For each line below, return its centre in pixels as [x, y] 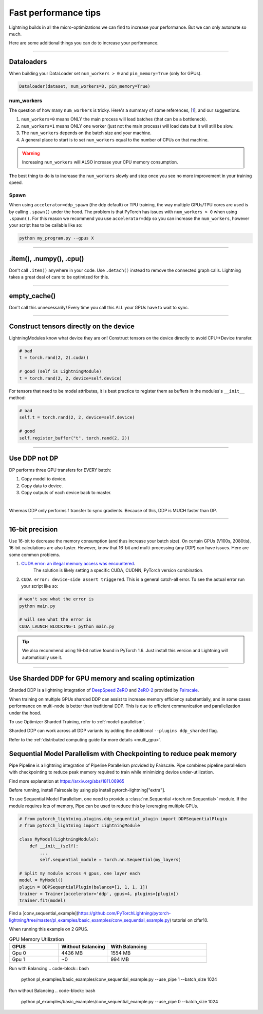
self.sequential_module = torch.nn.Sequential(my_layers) [110, 860]
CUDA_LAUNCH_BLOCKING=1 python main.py [67, 626]
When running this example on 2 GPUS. [49, 929]
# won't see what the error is [57, 599]
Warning [31, 153]
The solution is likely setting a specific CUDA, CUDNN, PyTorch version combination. [118, 570]
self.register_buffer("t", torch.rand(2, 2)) [75, 438]
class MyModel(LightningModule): [59, 839]
